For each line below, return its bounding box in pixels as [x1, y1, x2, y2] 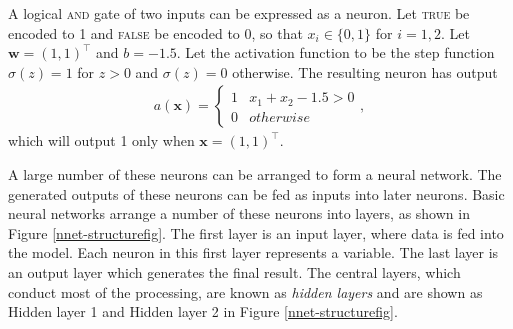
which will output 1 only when [8, 130, 195, 151]
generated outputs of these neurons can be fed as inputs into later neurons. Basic [8, 183, 505, 204]
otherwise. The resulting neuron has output [232, 61, 498, 82]
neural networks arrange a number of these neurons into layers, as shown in [8, 203, 470, 224]
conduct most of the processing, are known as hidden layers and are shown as [8, 281, 483, 302]
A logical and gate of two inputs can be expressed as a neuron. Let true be [8, 3, 470, 23]
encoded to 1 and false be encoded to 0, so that [8, 22, 303, 43]
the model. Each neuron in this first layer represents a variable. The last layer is [8, 242, 499, 263]
